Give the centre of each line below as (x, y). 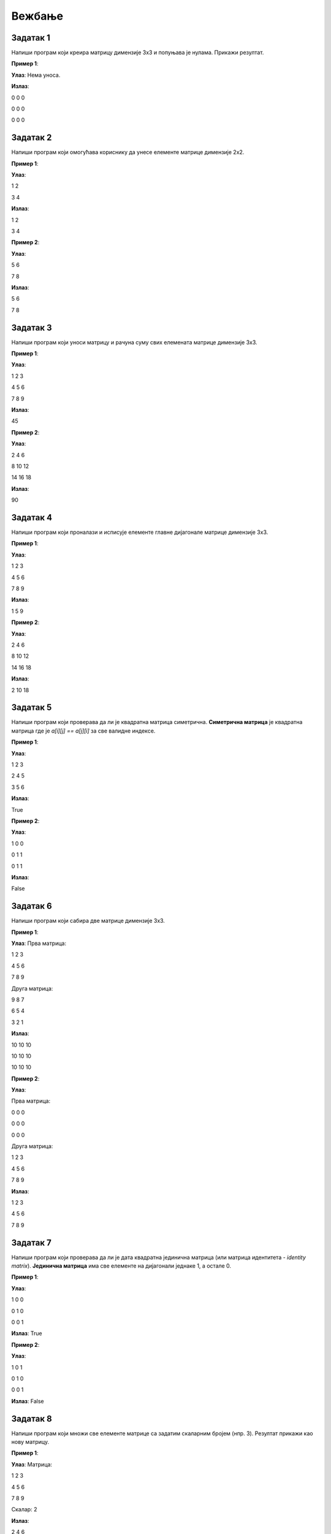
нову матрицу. (30, 1442)
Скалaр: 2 (24, 1509)
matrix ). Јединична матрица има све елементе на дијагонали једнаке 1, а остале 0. (121, 1266)
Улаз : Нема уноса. (36, 75)
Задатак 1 (31, 38)
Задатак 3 (32, 327)
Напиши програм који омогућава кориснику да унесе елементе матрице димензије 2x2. (128, 152)
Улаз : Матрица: (32, 1464)
